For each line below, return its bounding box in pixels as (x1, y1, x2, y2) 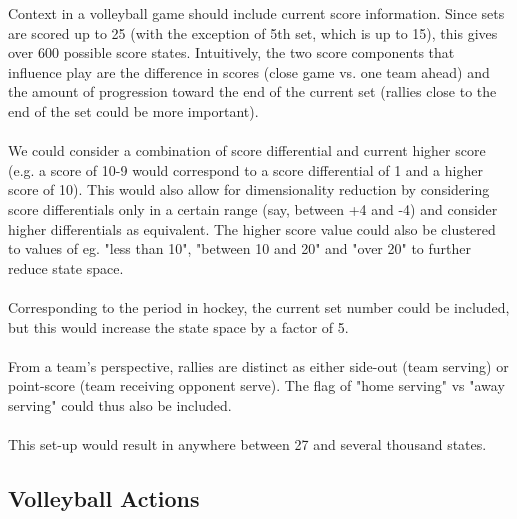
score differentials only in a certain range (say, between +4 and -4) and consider (8, 198, 498, 219)
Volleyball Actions (8, 483, 200, 514)
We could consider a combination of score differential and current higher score (8, 140, 486, 161)
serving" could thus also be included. (8, 394, 232, 415)
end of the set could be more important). (8, 100, 259, 121)
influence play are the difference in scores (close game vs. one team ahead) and (8, 61, 490, 82)
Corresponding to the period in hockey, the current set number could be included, (8, 296, 510, 317)
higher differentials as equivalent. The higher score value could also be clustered (8, 218, 496, 239)
